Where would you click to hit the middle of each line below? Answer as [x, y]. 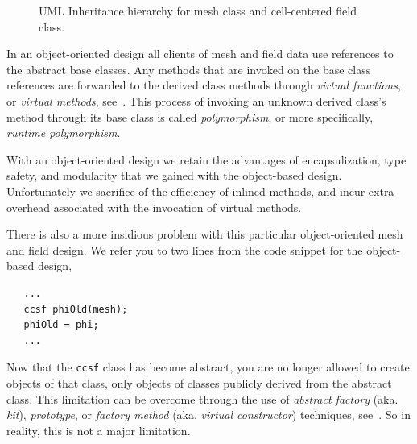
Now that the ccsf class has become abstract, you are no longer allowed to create [208, 367]
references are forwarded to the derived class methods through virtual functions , [204, 85]
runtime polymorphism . [64, 133]
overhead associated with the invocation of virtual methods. [154, 207]
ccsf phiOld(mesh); [76, 309]
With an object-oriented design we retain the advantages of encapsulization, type [206, 159]
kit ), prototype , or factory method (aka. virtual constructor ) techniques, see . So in [208, 415]
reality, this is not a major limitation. [99, 430]
